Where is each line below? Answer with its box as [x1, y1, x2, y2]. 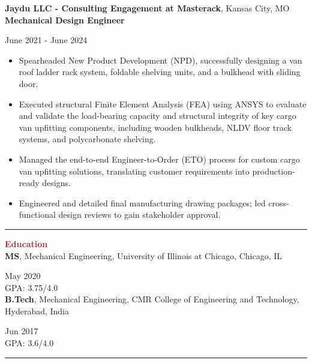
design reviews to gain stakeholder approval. [58, 208, 221, 221]
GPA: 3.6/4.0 [5, 337, 54, 349]
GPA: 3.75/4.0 [5, 281, 58, 293]
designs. [42, 176, 71, 189]
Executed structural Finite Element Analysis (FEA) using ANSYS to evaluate [19, 97, 307, 110]
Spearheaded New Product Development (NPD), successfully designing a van [19, 53, 302, 66]
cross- [268, 196, 289, 209]
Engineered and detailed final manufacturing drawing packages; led [19, 196, 266, 209]
